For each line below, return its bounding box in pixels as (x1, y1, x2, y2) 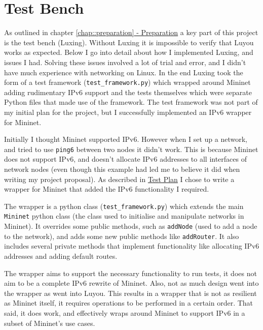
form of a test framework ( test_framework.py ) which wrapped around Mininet (4, 77, 251, 87)
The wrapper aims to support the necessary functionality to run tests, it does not (4, 267, 257, 278)
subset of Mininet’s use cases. (4, 317, 95, 328)
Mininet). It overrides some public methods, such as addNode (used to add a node (4, 221, 257, 231)
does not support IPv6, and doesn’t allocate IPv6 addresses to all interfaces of (4, 154, 247, 164)
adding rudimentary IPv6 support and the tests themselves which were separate (4, 86, 252, 97)
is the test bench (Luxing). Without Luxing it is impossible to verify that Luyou (4, 37, 254, 47)
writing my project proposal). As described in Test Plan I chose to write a (4, 173, 235, 184)
